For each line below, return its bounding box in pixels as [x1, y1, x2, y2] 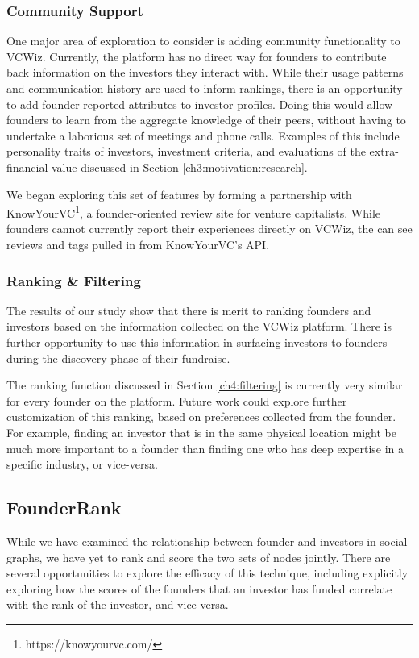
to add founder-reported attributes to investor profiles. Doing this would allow [6, 95, 393, 112]
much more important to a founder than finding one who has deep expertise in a [6, 439, 404, 456]
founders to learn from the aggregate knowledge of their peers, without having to [6, 111, 406, 128]
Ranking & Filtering [6, 270, 141, 290]
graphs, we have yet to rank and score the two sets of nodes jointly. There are [6, 548, 391, 565]
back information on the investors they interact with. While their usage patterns [6, 64, 404, 81]
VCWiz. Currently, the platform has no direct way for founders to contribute [6, 48, 387, 65]
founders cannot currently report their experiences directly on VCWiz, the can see [6, 220, 413, 237]
